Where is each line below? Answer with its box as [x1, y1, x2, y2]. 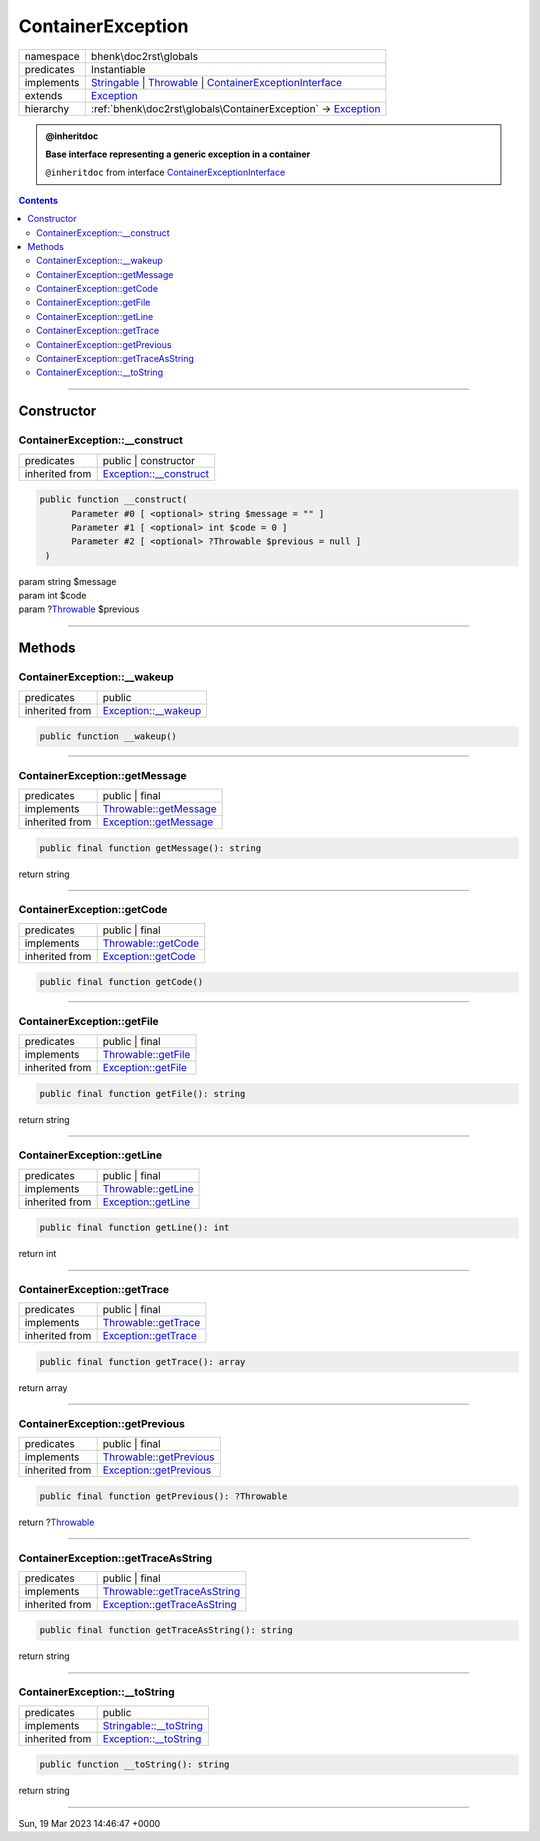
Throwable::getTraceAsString [102, 1584, 241, 1598]
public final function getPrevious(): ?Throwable [39, 1490, 288, 1502]
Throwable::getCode [102, 936, 200, 950]
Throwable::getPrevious [102, 1450, 215, 1464]
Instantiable [90, 62, 146, 76]
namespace [24, 49, 80, 63]
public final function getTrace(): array [39, 1356, 246, 1368]
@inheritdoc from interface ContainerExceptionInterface [45, 166, 286, 179]
